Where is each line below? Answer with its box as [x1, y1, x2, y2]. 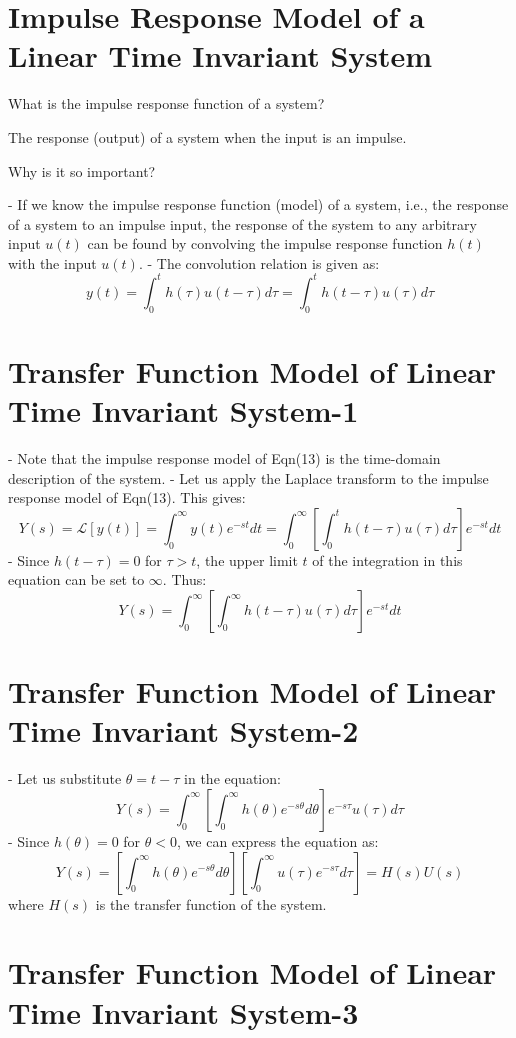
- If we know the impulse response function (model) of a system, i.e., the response [8, 194, 509, 215]
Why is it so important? [8, 160, 156, 181]
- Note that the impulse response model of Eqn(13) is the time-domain [8, 448, 441, 469]
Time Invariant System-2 [8, 710, 359, 751]
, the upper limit [196, 549, 298, 570]
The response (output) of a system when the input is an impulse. [8, 126, 407, 147]
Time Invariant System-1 [8, 390, 359, 431]
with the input [8, 252, 97, 273]
